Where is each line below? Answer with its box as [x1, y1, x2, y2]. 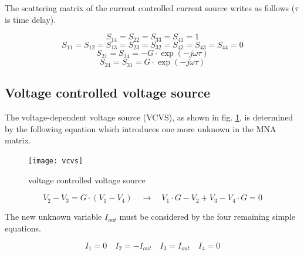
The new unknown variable [5, 210, 102, 223]
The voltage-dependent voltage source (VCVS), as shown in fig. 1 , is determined [5, 111, 293, 123]
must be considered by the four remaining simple [119, 210, 295, 223]
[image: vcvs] [28, 157, 83, 166]
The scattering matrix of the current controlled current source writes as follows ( [5, 2, 295, 14]
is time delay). [5, 13, 56, 25]
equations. [5, 222, 41, 234]
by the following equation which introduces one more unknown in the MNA [5, 122, 276, 135]
